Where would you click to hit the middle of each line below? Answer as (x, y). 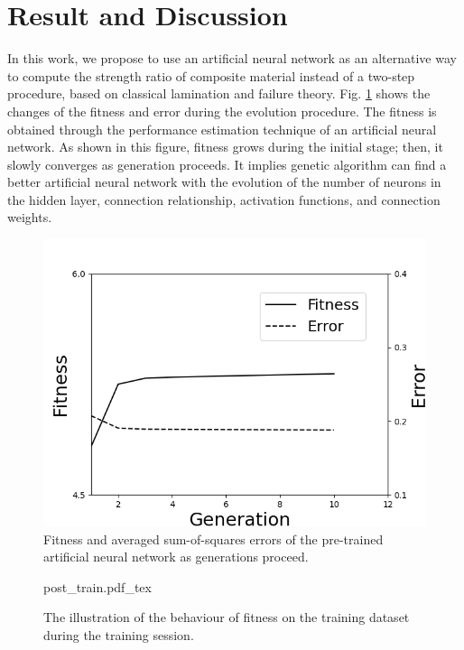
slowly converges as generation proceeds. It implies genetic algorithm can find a (227, 164)
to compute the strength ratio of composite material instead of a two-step (211, 75)
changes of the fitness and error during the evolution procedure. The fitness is (222, 111)
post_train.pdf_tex (97, 586)
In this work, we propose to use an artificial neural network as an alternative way (232, 58)
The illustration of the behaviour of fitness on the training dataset (227, 617)
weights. (30, 217)
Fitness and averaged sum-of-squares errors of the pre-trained (213, 539)
